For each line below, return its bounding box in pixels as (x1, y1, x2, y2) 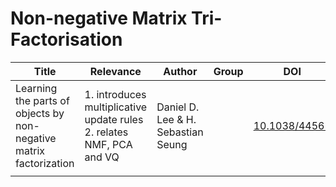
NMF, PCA (84, 137, 133, 151)
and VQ (84, 150, 120, 164)
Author (163, 64, 198, 78)
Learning (15, 81, 58, 95)
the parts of (15, 93, 70, 107)
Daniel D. (156, 100, 200, 114)
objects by (15, 106, 65, 120)
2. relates (84, 125, 129, 139)
